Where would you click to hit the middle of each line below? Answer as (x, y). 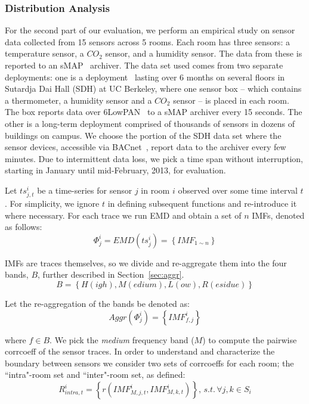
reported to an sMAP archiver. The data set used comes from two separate (144, 65)
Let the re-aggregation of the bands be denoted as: (97, 304)
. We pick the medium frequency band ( (122, 339)
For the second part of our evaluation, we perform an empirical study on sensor (150, 30)
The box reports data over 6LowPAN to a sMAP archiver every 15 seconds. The (154, 112)
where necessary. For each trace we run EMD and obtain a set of (123, 215)
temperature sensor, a (44, 53)
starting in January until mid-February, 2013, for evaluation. (115, 170)
